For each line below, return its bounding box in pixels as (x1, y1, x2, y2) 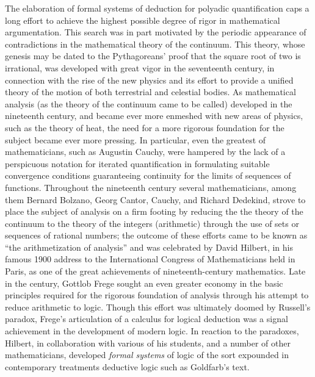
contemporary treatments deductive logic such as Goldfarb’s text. (5, 360, 250, 373)
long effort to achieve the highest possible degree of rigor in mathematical (5, 13, 280, 26)
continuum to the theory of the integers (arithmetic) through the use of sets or (5, 217, 299, 229)
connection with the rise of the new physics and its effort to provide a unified (5, 73, 294, 86)
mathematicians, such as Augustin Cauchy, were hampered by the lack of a (5, 145, 286, 158)
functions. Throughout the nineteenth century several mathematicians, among (5, 181, 297, 193)
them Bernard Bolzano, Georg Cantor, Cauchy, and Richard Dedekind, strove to (5, 193, 306, 206)
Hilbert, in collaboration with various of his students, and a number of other (5, 336, 291, 349)
